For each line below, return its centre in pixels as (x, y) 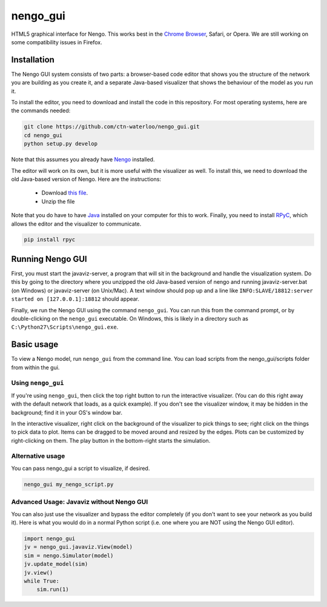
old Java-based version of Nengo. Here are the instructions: (86, 179)
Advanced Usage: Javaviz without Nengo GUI (80, 502)
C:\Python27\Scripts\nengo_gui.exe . (65, 327)
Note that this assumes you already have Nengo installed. (83, 159)
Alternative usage (38, 456)
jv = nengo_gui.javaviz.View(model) (78, 547)
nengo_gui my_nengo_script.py (69, 484)
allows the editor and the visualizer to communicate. (76, 224)
